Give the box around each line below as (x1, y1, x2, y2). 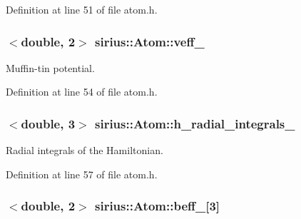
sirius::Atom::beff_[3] (94, 197, 220, 215)
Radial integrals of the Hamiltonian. (6, 143, 163, 158)
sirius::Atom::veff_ (94, 32, 205, 50)
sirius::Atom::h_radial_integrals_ (94, 114, 295, 132)
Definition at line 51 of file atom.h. (6, 2, 158, 16)
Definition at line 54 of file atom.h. (6, 84, 158, 99)
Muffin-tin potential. (6, 60, 95, 75)
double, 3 (21, 114, 76, 132)
